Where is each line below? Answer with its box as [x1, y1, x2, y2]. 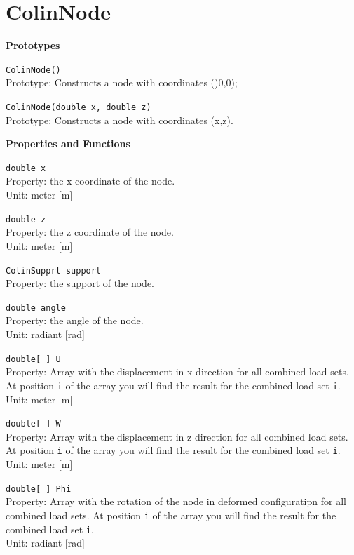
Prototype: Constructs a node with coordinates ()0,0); [6, 75, 238, 90]
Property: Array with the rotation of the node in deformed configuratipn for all [6, 494, 346, 509]
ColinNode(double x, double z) [6, 102, 151, 112]
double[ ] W [6, 419, 61, 429]
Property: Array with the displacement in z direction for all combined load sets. [6, 429, 348, 443]
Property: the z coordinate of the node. [6, 225, 174, 239]
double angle [6, 302, 66, 313]
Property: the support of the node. [6, 276, 154, 290]
